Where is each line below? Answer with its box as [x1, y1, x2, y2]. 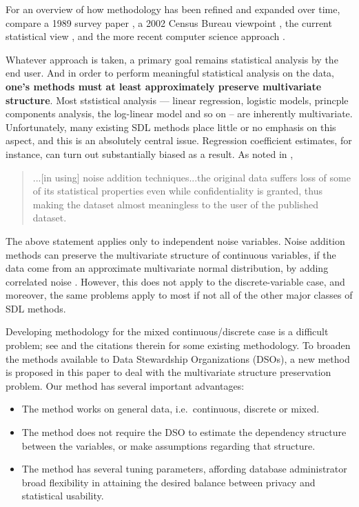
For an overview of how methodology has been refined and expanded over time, [6, 2, 340, 16]
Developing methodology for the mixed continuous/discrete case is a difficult [6, 324, 329, 339]
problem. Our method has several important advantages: [6, 378, 245, 392]
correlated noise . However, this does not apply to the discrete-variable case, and [6, 274, 345, 288]
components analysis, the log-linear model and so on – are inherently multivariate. [6, 106, 353, 121]
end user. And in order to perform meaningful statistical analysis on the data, [6, 66, 335, 80]
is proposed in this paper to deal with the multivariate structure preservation [6, 365, 331, 379]
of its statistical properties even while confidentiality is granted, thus [32, 183, 322, 198]
